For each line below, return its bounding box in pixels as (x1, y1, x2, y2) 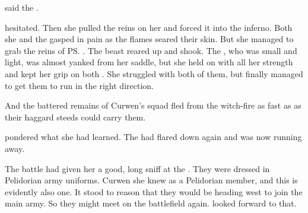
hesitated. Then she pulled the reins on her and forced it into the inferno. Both (5, 21, 293, 33)
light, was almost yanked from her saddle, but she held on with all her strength (5, 56, 293, 68)
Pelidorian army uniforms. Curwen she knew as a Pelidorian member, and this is (5, 174, 298, 186)
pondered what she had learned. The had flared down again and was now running (5, 131, 302, 143)
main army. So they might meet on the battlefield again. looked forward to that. (5, 197, 297, 209)
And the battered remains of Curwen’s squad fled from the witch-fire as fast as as (5, 99, 301, 112)
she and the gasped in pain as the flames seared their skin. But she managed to (5, 33, 294, 45)
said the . (5, 1, 39, 13)
